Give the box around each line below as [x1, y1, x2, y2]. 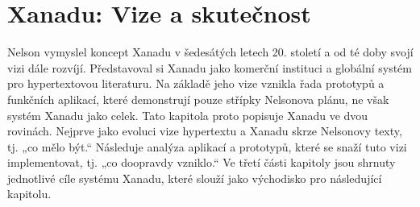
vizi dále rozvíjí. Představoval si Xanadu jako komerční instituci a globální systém [7, 59, 412, 76]
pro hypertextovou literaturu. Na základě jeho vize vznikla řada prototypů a [7, 75, 385, 92]
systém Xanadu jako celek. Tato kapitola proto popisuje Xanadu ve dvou [7, 106, 368, 123]
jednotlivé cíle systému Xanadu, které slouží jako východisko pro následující [7, 169, 382, 186]
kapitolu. [7, 185, 52, 202]
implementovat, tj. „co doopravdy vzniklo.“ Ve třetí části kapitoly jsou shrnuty [7, 154, 396, 171]
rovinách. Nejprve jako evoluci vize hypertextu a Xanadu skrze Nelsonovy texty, [7, 122, 402, 139]
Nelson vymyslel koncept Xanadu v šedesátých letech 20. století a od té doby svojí [7, 43, 414, 60]
